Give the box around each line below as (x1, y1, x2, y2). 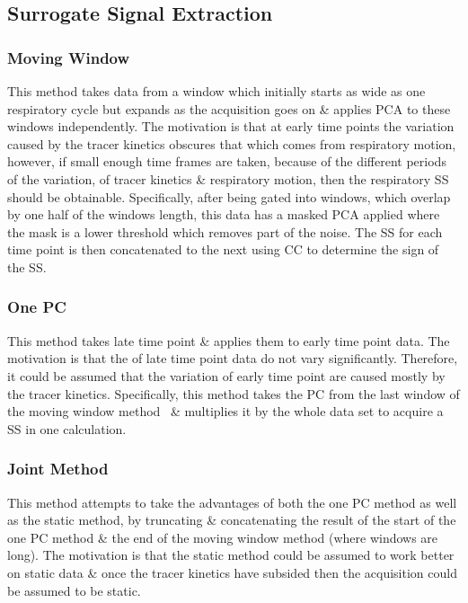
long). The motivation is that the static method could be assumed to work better (7, 545, 455, 564)
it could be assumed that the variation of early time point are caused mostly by (7, 366, 446, 385)
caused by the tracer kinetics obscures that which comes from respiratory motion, (7, 134, 456, 153)
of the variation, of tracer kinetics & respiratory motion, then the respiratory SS (7, 169, 449, 188)
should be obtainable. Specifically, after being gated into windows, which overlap (7, 187, 451, 206)
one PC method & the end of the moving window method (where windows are (7, 528, 438, 546)
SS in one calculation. (7, 419, 127, 438)
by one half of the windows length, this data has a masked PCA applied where (7, 205, 440, 224)
